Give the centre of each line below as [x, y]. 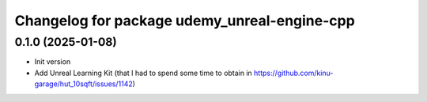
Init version [53, 62]
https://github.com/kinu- [293, 73]
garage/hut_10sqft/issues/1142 [84, 84]
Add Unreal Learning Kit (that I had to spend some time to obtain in [143, 73]
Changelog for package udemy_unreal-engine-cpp [185, 21]
